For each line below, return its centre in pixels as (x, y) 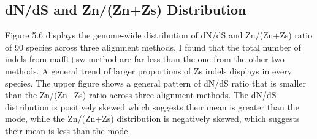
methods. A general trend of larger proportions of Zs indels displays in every (149, 70)
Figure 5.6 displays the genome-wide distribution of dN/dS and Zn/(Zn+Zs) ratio (159, 35)
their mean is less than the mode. (68, 130)
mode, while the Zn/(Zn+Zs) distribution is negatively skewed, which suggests (152, 119)
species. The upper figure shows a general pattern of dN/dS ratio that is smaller (156, 83)
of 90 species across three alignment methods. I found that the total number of (153, 47)
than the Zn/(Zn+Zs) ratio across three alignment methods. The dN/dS (141, 95)
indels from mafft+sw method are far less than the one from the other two (145, 59)
